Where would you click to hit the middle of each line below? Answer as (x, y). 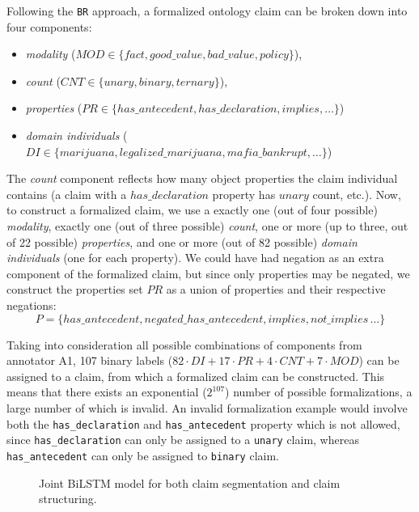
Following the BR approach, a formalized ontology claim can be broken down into (207, 11)
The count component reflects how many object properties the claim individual (202, 178)
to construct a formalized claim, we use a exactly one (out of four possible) (192, 210)
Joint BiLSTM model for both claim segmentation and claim (190, 482)
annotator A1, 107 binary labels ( (90, 360)
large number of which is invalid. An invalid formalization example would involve (207, 407)
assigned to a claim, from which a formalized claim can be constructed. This (196, 376)
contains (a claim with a (67, 194)
